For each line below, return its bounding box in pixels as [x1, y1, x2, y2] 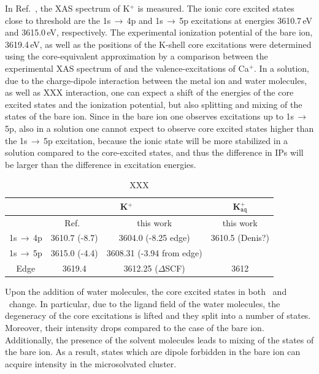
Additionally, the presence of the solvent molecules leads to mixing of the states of [5, 333, 314, 346]
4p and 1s [126, 13, 163, 26]
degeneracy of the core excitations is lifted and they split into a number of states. [5, 309, 311, 322]
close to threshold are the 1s [5, 13, 111, 26]
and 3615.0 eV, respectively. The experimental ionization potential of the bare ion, [5, 26, 313, 39]
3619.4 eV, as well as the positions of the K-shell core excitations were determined [5, 37, 312, 50]
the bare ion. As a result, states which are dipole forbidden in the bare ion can [5, 345, 301, 358]
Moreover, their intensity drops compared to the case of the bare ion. [5, 321, 264, 334]
